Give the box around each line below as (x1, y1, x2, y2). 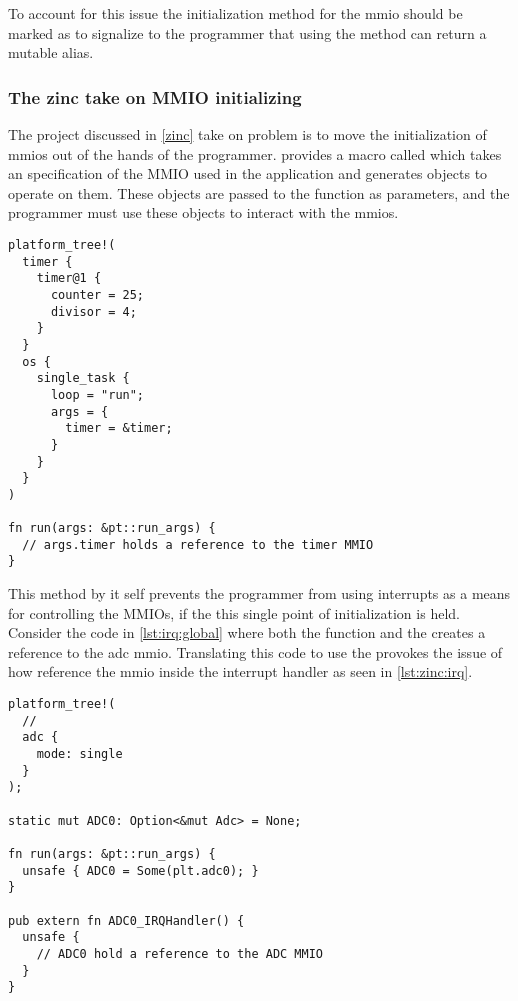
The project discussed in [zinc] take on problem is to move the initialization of (8, 124, 487, 144)
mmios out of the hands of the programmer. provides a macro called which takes (8, 143, 502, 164)
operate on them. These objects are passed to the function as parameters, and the (8, 182, 510, 203)
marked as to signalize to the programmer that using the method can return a (8, 22, 487, 43)
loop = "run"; (50, 387, 145, 402)
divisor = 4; (50, 304, 137, 319)
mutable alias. (8, 42, 94, 63)
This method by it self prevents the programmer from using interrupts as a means (8, 583, 511, 604)
